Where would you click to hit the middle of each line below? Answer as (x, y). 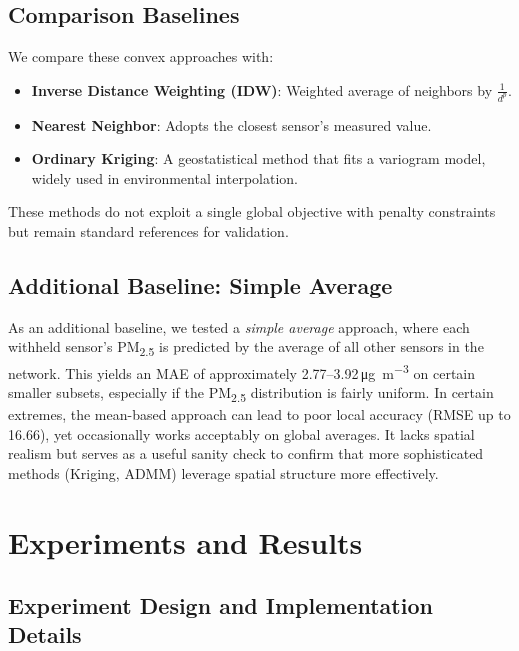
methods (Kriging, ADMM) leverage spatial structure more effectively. (223, 472)
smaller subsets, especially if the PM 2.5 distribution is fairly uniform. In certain (251, 393)
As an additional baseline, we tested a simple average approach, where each (239, 326)
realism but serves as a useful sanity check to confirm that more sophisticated (246, 453)
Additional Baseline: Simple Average (200, 285)
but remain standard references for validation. (148, 231)
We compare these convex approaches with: (141, 56)
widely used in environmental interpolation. (164, 177)
